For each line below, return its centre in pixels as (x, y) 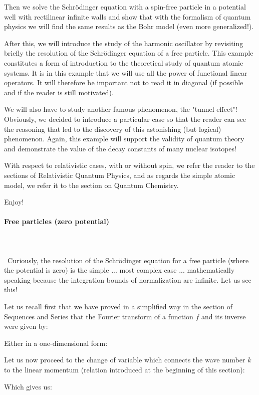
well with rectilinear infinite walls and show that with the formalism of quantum (127, 16)
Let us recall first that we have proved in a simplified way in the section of (118, 307)
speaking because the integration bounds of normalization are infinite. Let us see (128, 279)
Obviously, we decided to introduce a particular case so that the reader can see (125, 119)
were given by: (26, 326)
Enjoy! (14, 202)
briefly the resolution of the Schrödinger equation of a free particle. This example (129, 53)
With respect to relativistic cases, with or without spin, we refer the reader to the (129, 165)
